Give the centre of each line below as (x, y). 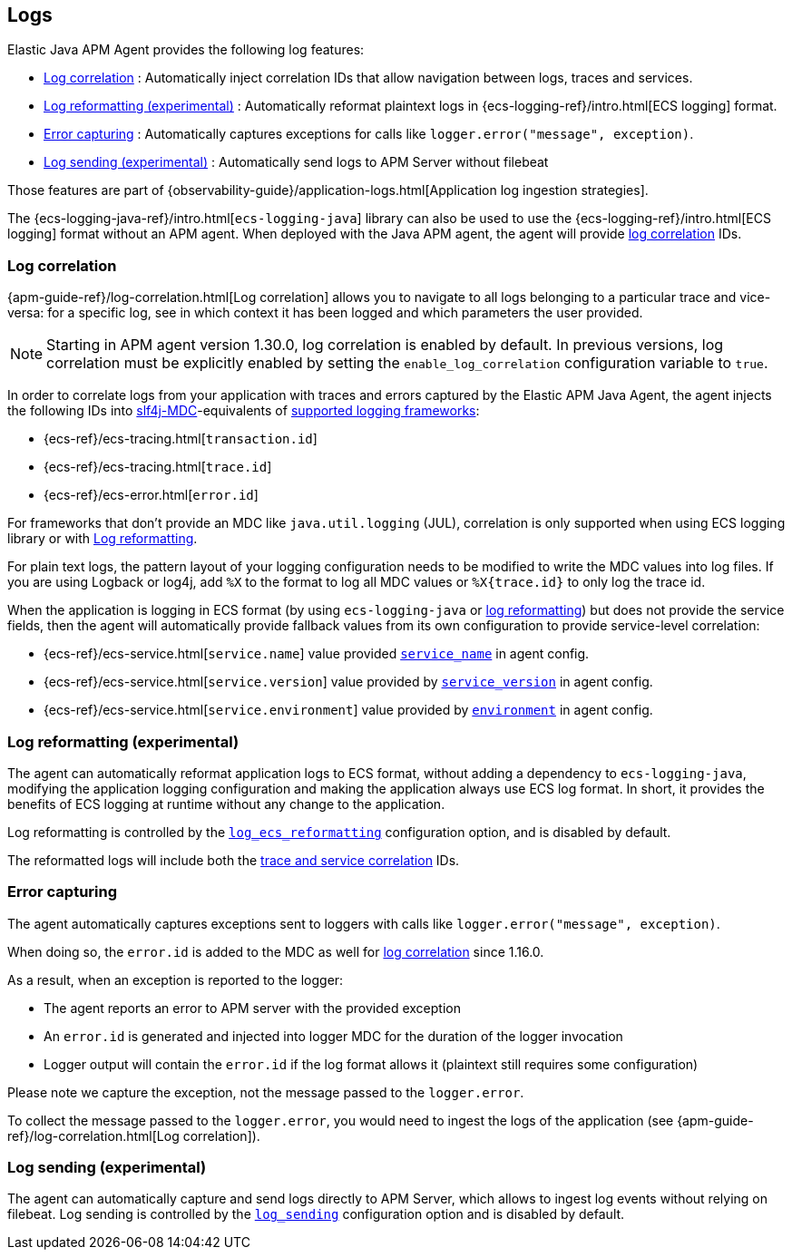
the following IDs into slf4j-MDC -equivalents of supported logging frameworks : (244, 411)
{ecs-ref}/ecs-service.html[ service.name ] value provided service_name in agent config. (317, 654)
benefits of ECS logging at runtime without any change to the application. (226, 804)
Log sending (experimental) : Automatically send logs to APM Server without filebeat (296, 162)
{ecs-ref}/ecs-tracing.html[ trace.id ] (158, 467)
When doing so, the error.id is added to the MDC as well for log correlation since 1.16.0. (276, 951)
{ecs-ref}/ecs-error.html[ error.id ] (151, 495)
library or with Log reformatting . (103, 539)
